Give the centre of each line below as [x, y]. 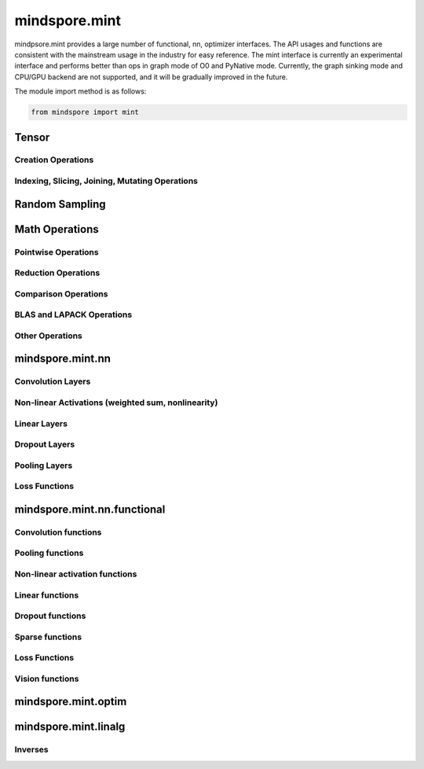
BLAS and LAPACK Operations [73, 315]
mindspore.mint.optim [71, 702]
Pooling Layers [44, 465]
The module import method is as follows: [80, 91]
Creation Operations [54, 160]
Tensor [32, 137]
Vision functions [47, 679]
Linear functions [47, 595]
